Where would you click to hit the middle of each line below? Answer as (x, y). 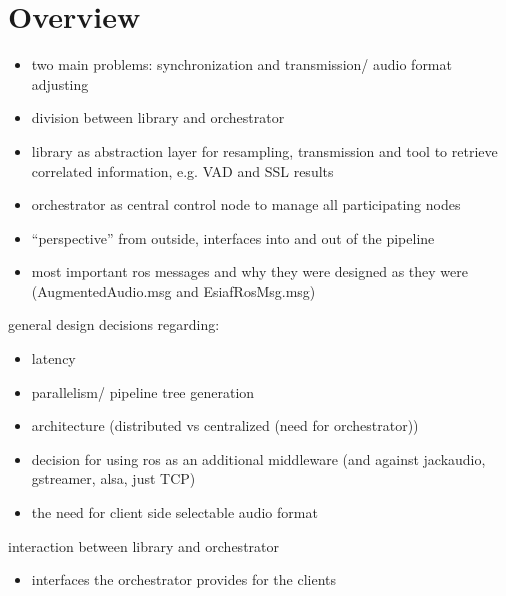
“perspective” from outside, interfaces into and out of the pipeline (233, 237)
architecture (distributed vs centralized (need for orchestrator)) (225, 425)
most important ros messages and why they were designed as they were (249, 271)
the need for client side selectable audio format (174, 512)
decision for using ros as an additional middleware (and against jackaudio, (258, 458)
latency (53, 358)
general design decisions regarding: (114, 324)
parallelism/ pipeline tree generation (143, 391)
